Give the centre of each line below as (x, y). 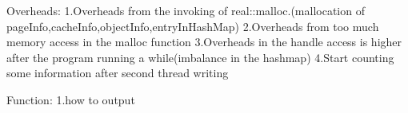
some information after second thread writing (118, 73)
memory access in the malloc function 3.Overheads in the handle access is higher (204, 42)
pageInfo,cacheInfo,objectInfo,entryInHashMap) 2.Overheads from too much (193, 26)
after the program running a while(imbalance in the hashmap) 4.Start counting (200, 57)
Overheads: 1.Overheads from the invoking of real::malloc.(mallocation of (186, 10)
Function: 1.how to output (71, 99)
